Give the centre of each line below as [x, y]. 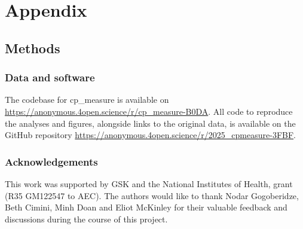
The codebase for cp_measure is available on [87, 100]
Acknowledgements [51, 161]
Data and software [50, 77]
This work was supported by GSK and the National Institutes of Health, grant [149, 183]
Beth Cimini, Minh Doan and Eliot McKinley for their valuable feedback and [146, 207]
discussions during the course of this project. [86, 219]
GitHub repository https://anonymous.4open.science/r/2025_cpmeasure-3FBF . [150, 135]
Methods [33, 48]
